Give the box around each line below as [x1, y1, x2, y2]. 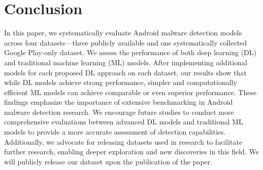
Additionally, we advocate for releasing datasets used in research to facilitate [4, 136, 243, 147]
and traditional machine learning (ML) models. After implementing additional [4, 57, 247, 67]
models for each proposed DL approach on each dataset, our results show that [4, 67, 247, 77]
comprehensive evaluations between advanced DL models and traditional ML [4, 116, 243, 127]
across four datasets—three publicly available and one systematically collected [4, 37, 247, 48]
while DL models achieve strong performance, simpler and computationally [4, 77, 237, 88]
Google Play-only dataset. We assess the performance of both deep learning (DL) [4, 47, 257, 58]
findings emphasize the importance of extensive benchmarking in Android [4, 97, 233, 107]
